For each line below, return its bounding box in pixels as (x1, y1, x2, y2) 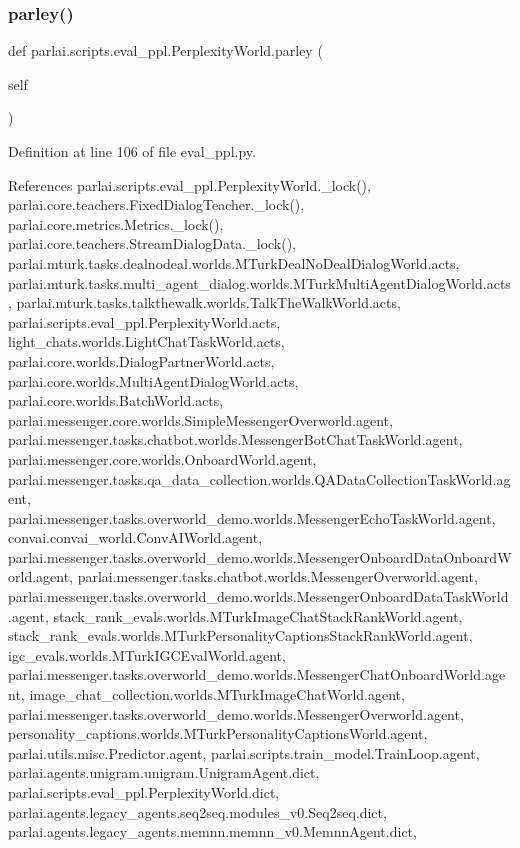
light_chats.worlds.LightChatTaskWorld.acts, (8, 331, 285, 352)
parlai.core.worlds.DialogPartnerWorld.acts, (8, 350, 275, 371)
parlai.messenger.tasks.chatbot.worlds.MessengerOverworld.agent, (77, 566, 478, 587)
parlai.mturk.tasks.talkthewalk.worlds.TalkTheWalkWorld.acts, (16, 292, 401, 313)
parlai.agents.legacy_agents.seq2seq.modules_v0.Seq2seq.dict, (8, 801, 387, 822)
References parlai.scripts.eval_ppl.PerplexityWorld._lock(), (8, 174, 371, 195)
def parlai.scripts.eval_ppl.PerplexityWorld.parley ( (8, 40, 323, 61)
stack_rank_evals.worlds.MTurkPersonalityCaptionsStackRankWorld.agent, (8, 625, 473, 646)
